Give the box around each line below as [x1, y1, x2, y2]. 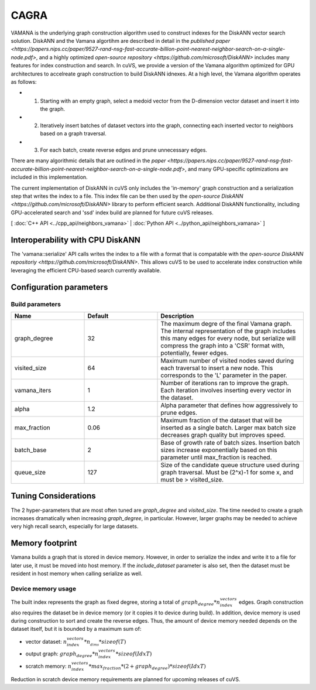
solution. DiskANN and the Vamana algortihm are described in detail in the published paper [11, 37, 231, 44]
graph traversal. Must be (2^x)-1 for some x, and [160, 468, 294, 476]
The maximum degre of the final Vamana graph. [160, 319, 292, 327]
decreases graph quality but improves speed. [160, 431, 286, 439]
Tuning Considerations [11, 491, 96, 501]
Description [160, 312, 194, 320]
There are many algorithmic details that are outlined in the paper [11, 157, 166, 164]
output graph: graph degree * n [25, 650, 99, 659]
